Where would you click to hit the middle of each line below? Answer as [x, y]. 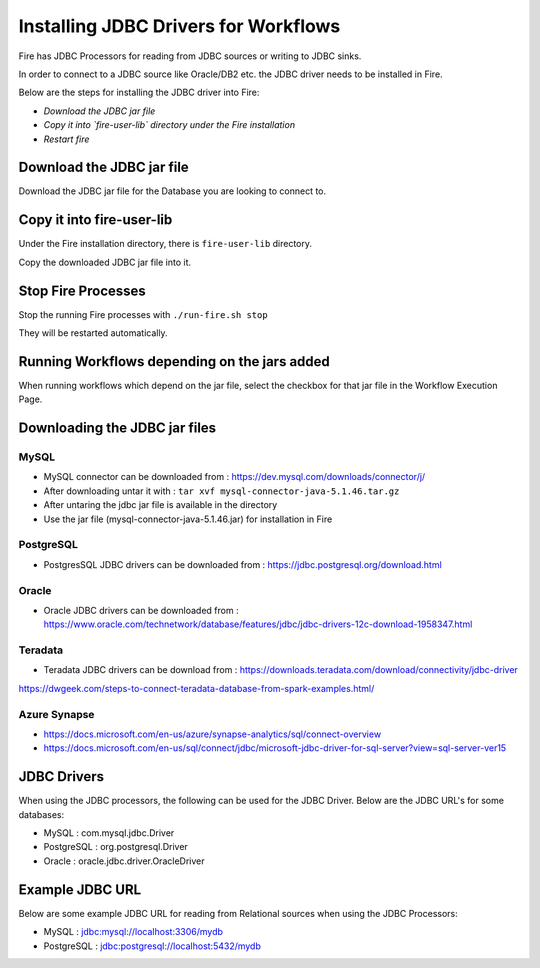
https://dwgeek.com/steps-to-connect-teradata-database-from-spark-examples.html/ [196, 688]
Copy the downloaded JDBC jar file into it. [105, 262]
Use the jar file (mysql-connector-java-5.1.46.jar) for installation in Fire [188, 519]
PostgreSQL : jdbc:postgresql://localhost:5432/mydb [152, 946]
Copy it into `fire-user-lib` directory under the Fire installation [169, 125]
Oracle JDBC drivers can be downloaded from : [141, 610]
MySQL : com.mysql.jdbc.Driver [109, 833]
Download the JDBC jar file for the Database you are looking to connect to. [172, 191]
